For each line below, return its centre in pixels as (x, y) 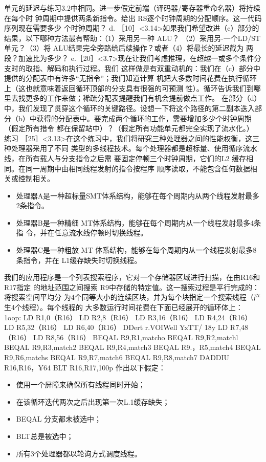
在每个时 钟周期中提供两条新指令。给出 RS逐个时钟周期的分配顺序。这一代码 (133, 18)
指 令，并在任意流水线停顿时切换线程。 (82, 233)
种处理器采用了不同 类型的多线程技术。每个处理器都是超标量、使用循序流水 (131, 148)
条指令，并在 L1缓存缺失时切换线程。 (79, 260)
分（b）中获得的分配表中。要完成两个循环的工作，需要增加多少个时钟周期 (128, 118)
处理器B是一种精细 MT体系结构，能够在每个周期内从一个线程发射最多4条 (139, 222)
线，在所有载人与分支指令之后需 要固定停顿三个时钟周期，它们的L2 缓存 (125, 158)
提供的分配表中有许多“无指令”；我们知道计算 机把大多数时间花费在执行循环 (130, 78)
